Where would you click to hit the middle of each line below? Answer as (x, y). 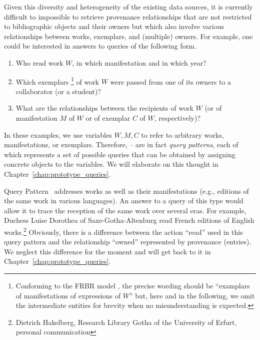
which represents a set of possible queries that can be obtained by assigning (120, 154)
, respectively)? (177, 118)
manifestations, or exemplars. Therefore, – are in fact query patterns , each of (121, 144)
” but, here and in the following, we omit (192, 295)
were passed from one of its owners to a (171, 81)
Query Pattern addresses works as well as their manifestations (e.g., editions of (126, 191)
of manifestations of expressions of (68, 295)
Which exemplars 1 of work (57, 81)
